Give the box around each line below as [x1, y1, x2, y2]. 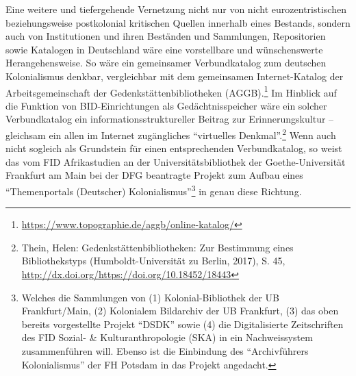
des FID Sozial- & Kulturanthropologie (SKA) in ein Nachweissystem [21, 330, 313, 344]
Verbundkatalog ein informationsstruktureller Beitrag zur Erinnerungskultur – [5, 112, 334, 126]
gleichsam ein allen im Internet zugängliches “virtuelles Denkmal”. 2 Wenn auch [5, 126, 336, 142]
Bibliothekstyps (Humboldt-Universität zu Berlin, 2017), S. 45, [21, 253, 285, 268]
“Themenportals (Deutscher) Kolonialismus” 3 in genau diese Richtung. [5, 182, 302, 198]
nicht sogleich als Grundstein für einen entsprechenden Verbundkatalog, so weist [5, 141, 342, 155]
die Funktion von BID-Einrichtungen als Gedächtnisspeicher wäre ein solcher [5, 98, 327, 112]
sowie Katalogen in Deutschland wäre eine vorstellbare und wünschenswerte [5, 42, 323, 56]
